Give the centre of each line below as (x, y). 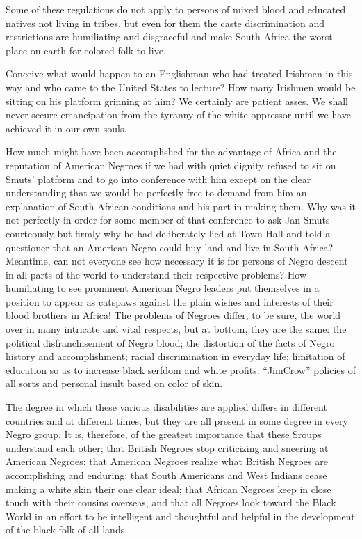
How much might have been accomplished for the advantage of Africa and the (171, 151)
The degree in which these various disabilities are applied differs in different (166, 407)
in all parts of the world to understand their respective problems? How (156, 274)
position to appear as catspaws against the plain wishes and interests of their (170, 301)
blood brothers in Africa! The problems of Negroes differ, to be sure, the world (173, 315)
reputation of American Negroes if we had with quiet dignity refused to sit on (171, 165)
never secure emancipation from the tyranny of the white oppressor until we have (179, 115)
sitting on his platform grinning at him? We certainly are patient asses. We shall (177, 101)
